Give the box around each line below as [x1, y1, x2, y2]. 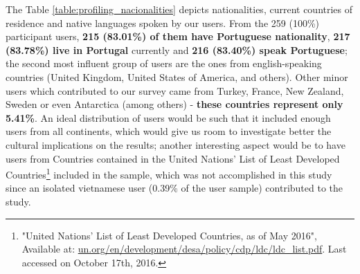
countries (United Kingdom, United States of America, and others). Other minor [6, 69, 348, 84]
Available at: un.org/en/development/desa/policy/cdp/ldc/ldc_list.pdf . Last [21, 241, 347, 256]
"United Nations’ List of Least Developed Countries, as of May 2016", [21, 228, 317, 242]
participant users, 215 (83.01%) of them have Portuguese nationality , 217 [6, 29, 350, 44]
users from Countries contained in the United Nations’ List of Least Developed [6, 151, 340, 165]
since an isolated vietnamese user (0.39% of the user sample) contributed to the [6, 181, 343, 195]
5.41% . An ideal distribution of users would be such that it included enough [6, 110, 331, 125]
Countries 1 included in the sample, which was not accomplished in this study [6, 165, 332, 181]
